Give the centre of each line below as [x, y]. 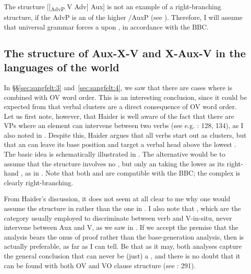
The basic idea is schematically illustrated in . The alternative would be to [115, 154]
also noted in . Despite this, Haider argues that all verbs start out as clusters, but [125, 135]
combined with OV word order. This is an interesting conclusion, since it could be [125, 97]
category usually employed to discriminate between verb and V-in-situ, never [118, 218]
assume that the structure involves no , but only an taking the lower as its [114, 163]
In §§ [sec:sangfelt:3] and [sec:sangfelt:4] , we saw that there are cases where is [118, 87]
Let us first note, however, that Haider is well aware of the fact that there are [119, 116]
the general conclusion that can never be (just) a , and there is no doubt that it [122, 256]
